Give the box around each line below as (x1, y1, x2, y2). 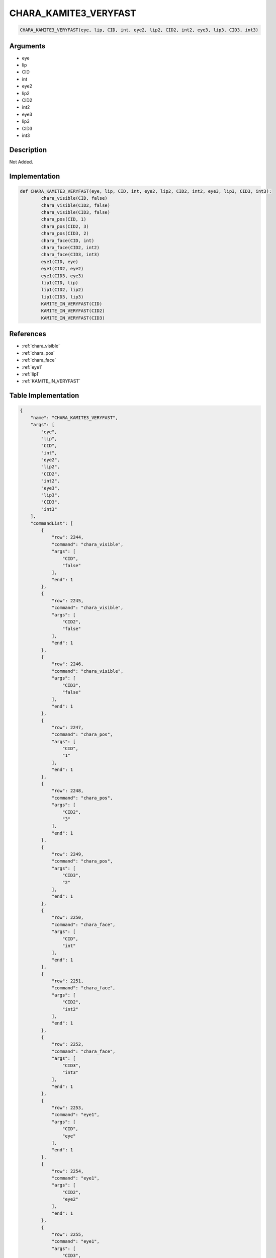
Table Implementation (9, 391, 79, 400)
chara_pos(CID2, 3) (41, 223, 89, 229)
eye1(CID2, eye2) (41, 266, 84, 272)
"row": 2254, (51, 1168, 84, 1174)
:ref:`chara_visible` (22, 343, 60, 349)
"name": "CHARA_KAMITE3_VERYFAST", (30, 415, 118, 420)
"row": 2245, (51, 598, 84, 603)
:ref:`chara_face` (22, 357, 56, 363)
